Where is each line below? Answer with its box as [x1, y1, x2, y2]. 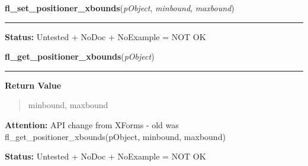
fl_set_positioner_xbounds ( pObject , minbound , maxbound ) [5, 2, 235, 14]
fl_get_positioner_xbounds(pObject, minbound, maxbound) [5, 130, 226, 142]
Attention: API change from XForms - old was [5, 118, 179, 131]
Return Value [5, 79, 62, 91]
